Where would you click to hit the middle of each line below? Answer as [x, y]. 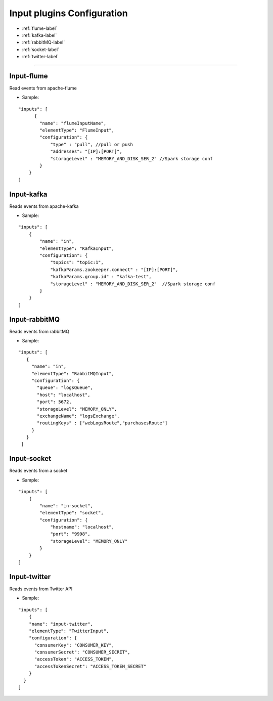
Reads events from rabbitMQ [39, 331]
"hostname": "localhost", [82, 527]
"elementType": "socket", [72, 513]
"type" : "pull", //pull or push [92, 144]
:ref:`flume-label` [40, 28]
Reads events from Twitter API [41, 589]
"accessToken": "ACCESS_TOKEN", [74, 659]
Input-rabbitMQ [35, 319]
